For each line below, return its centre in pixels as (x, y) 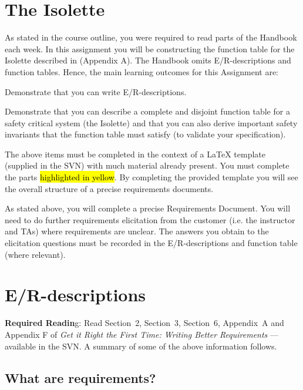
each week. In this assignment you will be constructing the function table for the (150, 48)
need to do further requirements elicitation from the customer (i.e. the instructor (150, 219)
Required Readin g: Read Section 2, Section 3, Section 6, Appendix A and (144, 323)
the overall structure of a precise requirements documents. (109, 188)
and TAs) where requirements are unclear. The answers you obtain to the (137, 231)
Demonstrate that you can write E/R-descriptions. (96, 91)
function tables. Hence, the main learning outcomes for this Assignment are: (142, 71)
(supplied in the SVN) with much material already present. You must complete (147, 165)
